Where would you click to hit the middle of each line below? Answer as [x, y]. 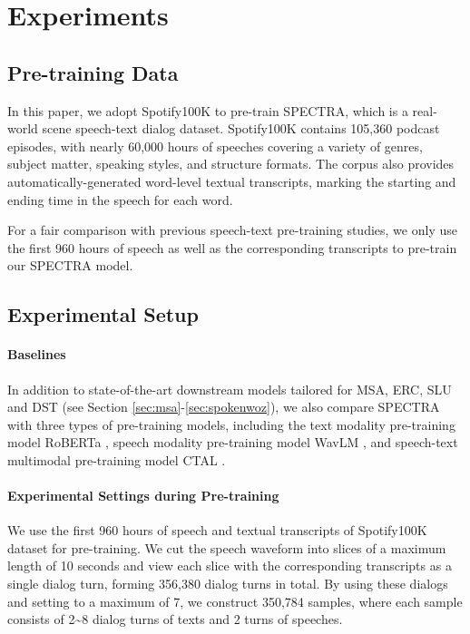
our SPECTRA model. [70, 265]
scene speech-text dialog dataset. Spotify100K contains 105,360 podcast [241, 128]
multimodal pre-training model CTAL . [117, 459]
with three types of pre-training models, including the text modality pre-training [231, 424]
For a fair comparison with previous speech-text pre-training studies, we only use [232, 230]
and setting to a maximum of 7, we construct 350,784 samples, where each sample [235, 601]
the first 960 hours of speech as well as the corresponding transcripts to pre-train [232, 247]
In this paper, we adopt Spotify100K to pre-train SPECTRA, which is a [208, 110]
